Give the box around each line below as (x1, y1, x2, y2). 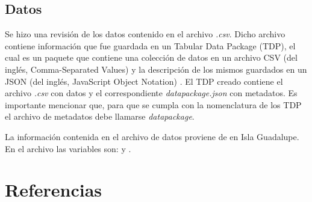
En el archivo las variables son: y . (5, 142, 131, 155)
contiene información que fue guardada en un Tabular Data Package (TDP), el (5, 39, 296, 52)
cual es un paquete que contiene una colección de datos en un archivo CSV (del (5, 51, 298, 64)
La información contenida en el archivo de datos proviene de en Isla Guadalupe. (5, 130, 299, 142)
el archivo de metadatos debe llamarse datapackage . (5, 110, 195, 123)
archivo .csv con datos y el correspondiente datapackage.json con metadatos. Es (5, 87, 298, 99)
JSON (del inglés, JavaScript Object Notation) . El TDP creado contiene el (5, 75, 283, 87)
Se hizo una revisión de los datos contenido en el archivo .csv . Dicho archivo (5, 28, 285, 40)
